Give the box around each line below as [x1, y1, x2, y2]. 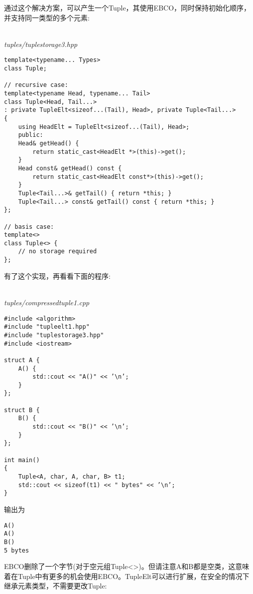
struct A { [4, 356, 40, 364]
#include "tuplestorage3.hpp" [4, 331, 104, 339]
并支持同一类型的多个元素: [4, 12, 90, 22]
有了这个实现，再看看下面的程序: [4, 270, 111, 281]
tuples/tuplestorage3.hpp [4, 38, 78, 49]
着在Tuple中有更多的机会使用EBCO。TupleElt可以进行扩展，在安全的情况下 [4, 571, 250, 581]
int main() [4, 456, 40, 464]
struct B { [4, 406, 40, 414]
